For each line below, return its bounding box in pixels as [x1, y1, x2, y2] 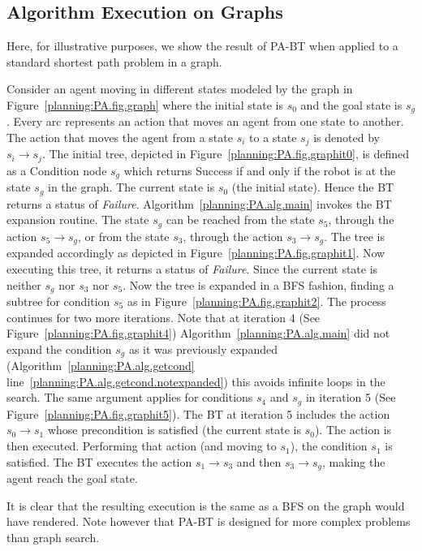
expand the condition [6, 340, 112, 357]
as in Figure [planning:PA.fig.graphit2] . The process [127, 292, 386, 309]
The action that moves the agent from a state [6, 129, 233, 146]
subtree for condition [6, 292, 110, 309]
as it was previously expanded [128, 340, 278, 357]
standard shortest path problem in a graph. [6, 53, 222, 70]
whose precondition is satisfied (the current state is [47, 421, 301, 438]
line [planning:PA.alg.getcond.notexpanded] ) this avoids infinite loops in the [6, 372, 385, 390]
